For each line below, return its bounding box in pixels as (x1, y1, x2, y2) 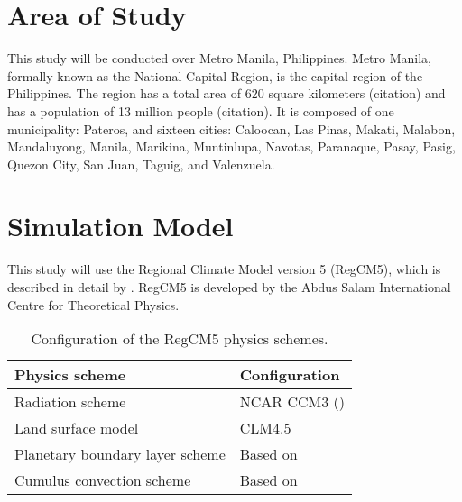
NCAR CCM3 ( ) (239, 391, 346, 413)
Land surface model (14, 417, 139, 439)
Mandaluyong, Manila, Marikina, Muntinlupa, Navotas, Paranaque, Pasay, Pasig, (7, 137, 456, 156)
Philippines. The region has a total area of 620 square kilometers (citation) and (7, 84, 446, 103)
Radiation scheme (14, 391, 126, 413)
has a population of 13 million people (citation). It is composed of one (7, 101, 394, 120)
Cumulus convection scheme (14, 470, 191, 491)
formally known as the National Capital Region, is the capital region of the (7, 66, 423, 85)
